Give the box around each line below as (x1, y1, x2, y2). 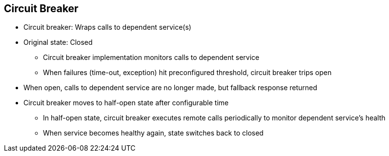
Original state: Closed (23, 38, 93, 47)
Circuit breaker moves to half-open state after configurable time (23, 98, 229, 107)
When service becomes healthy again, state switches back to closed (43, 129, 264, 137)
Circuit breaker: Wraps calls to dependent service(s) (23, 23, 191, 32)
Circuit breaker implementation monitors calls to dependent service (43, 53, 260, 62)
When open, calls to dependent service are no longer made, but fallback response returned (23, 83, 317, 92)
